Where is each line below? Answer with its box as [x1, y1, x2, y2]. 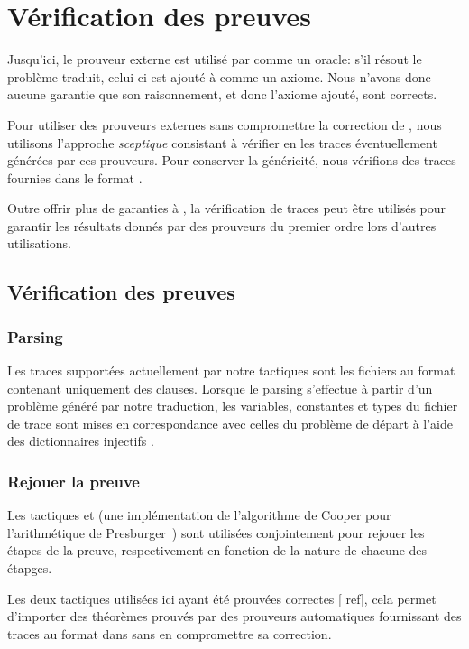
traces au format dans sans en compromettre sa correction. [7, 624, 332, 643]
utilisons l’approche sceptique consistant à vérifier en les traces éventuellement [7, 133, 437, 152]
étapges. [7, 559, 52, 578]
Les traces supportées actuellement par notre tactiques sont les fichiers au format [7, 361, 455, 380]
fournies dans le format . [7, 168, 143, 187]
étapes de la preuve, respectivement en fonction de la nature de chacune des [7, 541, 428, 560]
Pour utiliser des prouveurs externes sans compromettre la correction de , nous [7, 115, 442, 134]
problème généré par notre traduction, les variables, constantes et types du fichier [7, 396, 458, 415]
